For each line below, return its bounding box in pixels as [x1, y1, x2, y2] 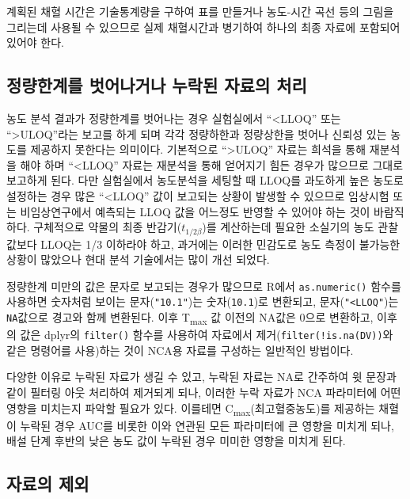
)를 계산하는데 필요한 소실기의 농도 [202, 219, 374, 235]
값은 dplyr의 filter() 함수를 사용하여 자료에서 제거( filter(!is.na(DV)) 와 [20, 326, 393, 343]
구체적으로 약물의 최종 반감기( [33, 219, 182, 235]
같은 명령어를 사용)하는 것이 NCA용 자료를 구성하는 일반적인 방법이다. [6, 341, 354, 358]
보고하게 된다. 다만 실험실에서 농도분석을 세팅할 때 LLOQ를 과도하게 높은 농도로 [6, 172, 404, 189]
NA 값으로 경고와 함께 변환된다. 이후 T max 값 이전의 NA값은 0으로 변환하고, [6, 309, 374, 327]
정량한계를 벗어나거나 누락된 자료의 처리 [6, 73, 307, 97]
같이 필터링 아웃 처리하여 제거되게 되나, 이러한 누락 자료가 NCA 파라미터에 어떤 [6, 384, 401, 401]
